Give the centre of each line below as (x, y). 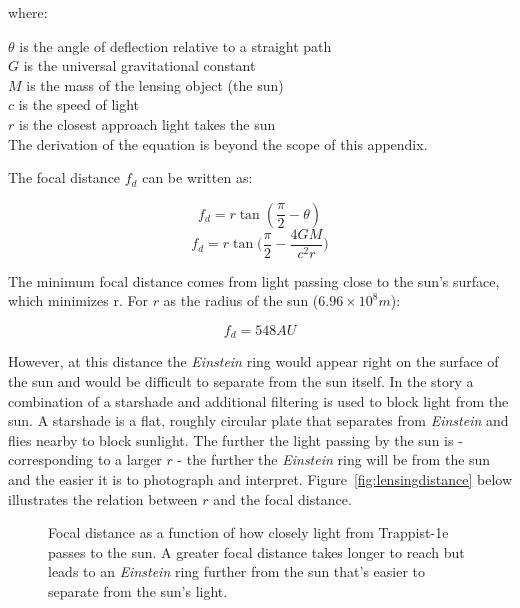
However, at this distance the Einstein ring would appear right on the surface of (253, 361)
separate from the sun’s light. (138, 590)
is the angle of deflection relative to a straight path (175, 45)
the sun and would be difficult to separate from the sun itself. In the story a (241, 381)
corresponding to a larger (85, 459)
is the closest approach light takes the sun (147, 123)
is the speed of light (79, 104)
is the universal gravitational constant (139, 65)
